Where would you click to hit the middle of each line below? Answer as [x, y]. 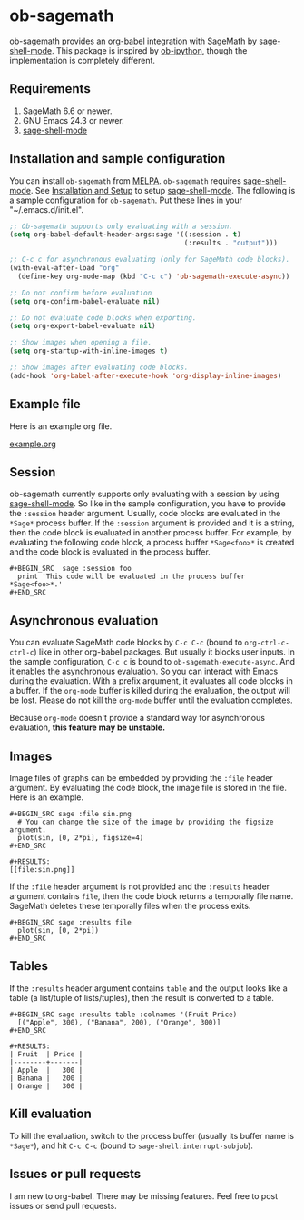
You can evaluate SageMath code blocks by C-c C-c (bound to [126, 643]
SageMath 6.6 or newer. [67, 111]
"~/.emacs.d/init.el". [47, 209]
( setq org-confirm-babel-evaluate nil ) [85, 301]
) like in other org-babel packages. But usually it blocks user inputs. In [164, 652]
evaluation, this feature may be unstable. [88, 727]
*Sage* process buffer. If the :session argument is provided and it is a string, [152, 523]
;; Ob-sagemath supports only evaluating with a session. [121, 226]
